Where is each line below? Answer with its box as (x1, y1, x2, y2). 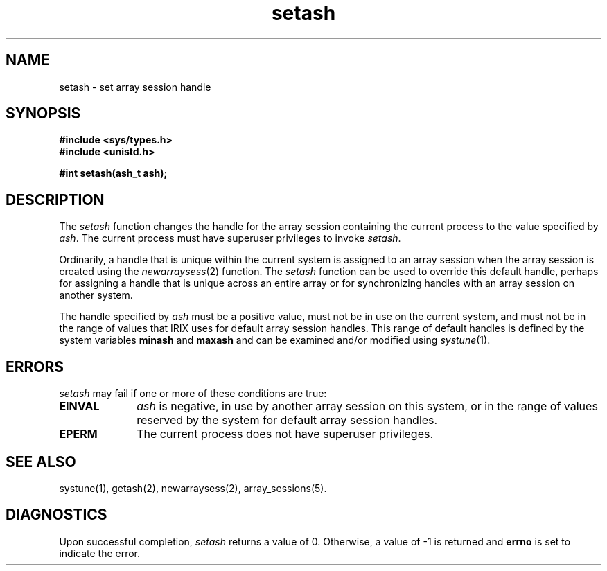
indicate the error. (59, 547, 141, 559)
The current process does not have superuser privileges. (137, 427, 434, 441)
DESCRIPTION (6, 191, 105, 209)
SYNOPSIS (6, 105, 81, 123)
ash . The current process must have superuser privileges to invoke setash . (59, 232, 401, 245)
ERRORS (6, 358, 64, 376)
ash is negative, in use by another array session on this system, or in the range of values (137, 399, 598, 414)
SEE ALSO (6, 453, 76, 471)
